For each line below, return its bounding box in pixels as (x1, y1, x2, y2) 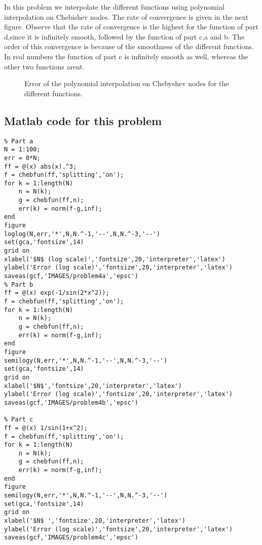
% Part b (4, 281, 33, 288)
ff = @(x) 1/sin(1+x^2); (4, 424, 88, 432)
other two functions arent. (4, 61, 85, 71)
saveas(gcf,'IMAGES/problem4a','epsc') (4, 272, 138, 280)
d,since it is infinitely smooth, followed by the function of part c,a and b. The (4, 31, 245, 42)
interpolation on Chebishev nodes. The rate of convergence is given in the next (4, 11, 249, 22)
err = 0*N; (4, 154, 41, 162)
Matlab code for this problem (4, 112, 162, 128)
